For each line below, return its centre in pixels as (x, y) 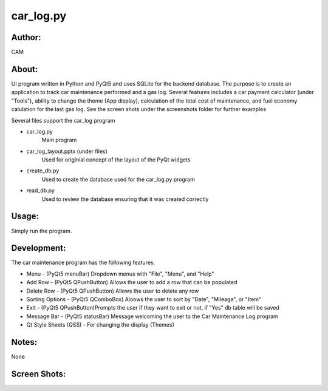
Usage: (25, 216)
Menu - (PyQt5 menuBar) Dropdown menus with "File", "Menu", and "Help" (120, 274)
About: (25, 69)
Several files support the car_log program (63, 120)
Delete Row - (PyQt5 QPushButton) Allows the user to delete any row (113, 291)
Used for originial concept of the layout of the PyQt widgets (116, 160)
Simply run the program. (42, 231)
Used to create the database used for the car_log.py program (118, 179)
